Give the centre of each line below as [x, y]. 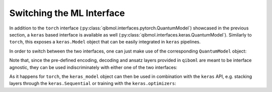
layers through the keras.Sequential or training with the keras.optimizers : [93, 83]
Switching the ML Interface [67, 13]
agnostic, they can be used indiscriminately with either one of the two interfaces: [93, 67]
